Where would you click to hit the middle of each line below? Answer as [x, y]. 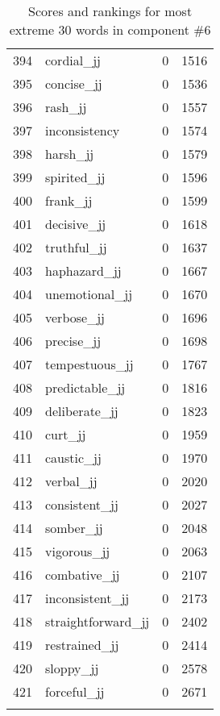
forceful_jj [75, 691]
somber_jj [74, 528]
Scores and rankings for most [110, 11]
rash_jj [66, 107]
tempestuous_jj [89, 364]
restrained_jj [82, 645]
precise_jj [73, 341]
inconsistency [83, 130]
